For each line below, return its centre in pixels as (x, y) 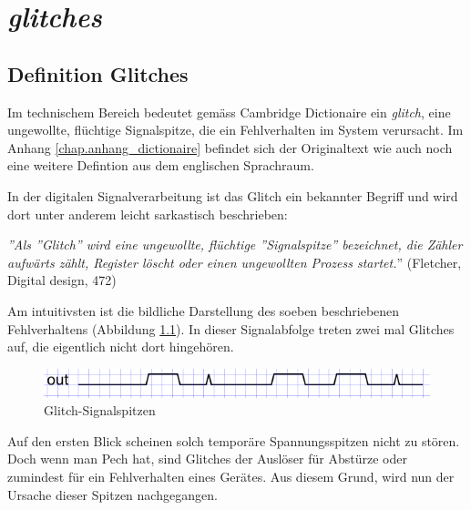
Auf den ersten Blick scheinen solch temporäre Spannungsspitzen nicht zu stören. (234, 440)
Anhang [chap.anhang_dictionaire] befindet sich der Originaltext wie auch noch (230, 147)
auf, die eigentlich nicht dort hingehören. (121, 347)
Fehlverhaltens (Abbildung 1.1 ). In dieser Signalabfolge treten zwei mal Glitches (231, 328)
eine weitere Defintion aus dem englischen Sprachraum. (161, 165)
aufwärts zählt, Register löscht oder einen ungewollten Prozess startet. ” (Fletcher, (235, 262)
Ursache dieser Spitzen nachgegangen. (113, 494)
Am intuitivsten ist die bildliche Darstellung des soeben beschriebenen (204, 310)
